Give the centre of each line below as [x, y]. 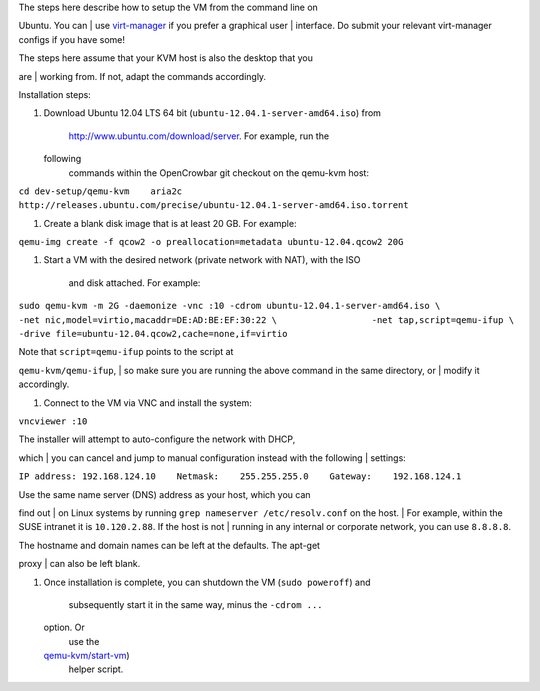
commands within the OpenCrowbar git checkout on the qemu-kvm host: [219, 172]
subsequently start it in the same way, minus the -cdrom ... [196, 604]
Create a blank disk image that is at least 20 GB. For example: [170, 223]
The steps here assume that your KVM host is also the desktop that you [166, 58]
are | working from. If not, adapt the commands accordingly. [142, 76]
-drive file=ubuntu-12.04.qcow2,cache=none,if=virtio [153, 334]
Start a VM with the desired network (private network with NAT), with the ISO [202, 260]
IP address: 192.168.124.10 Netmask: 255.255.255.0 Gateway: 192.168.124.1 [240, 476]
